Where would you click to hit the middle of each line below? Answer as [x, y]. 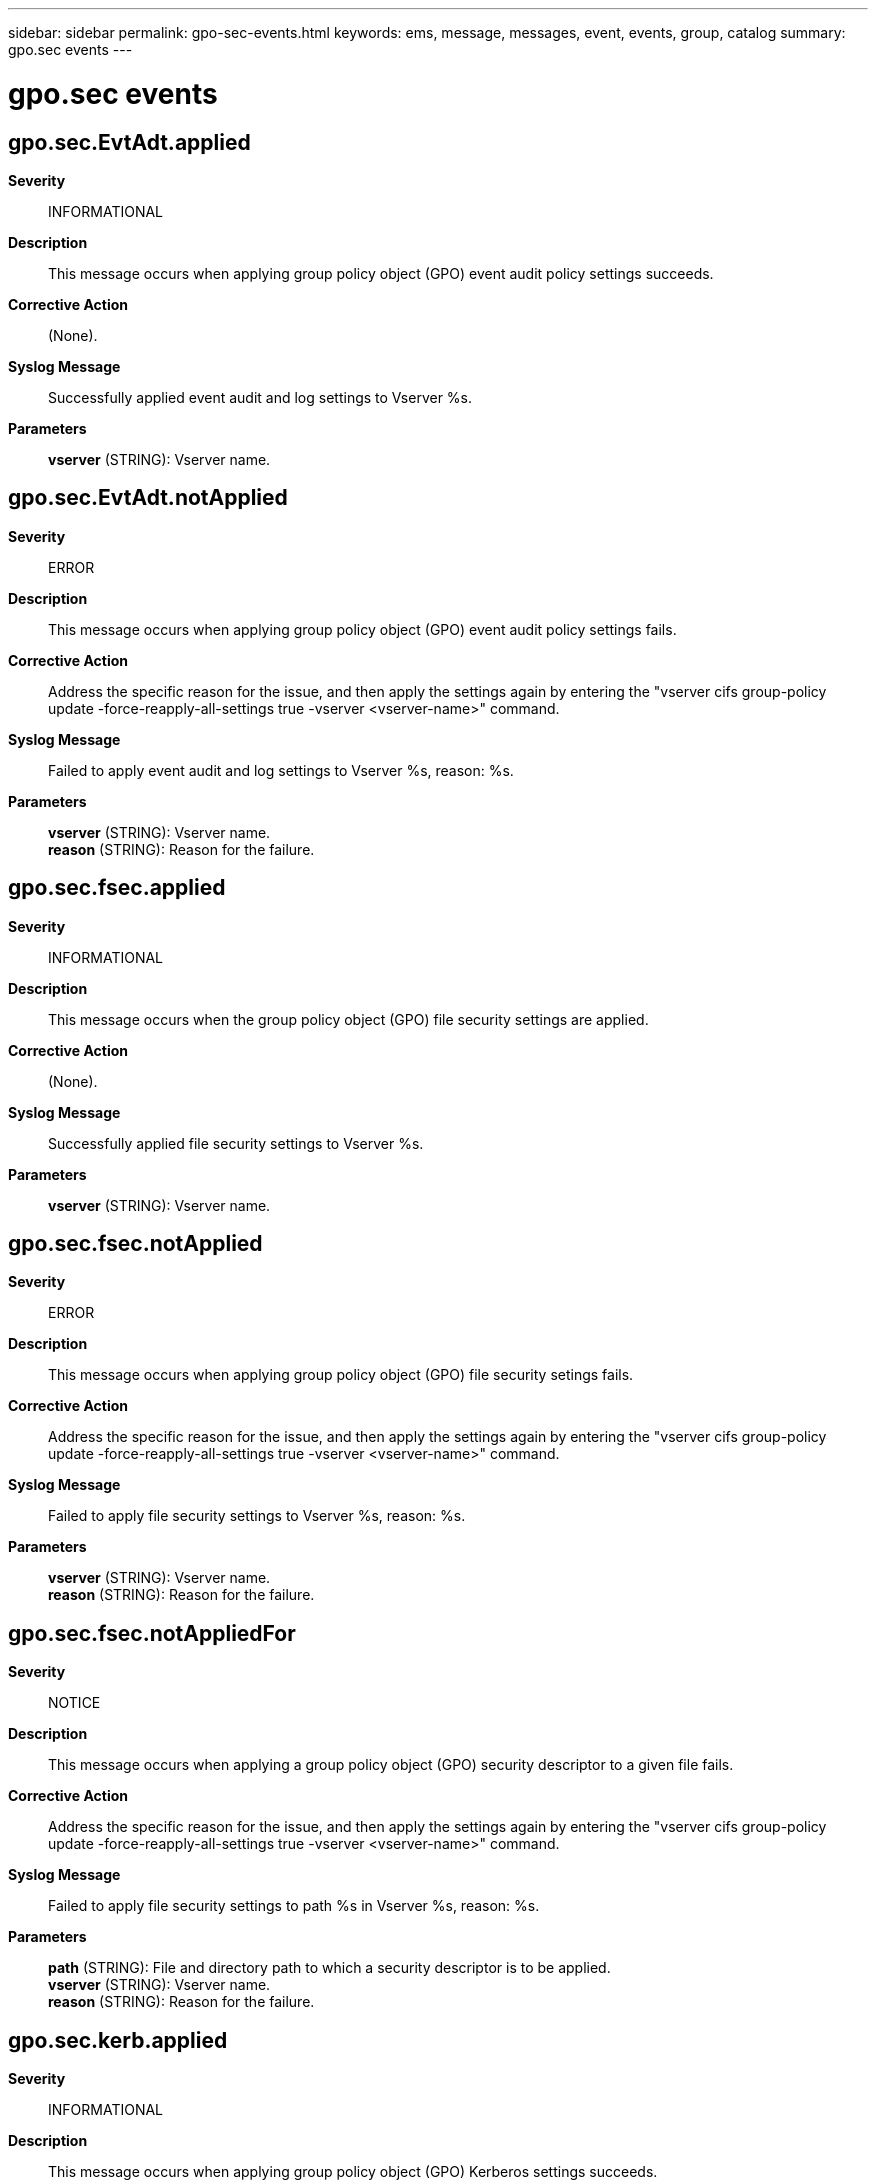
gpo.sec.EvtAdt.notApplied [148, 498]
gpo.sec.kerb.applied [118, 2040]
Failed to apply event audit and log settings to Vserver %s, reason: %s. [281, 770]
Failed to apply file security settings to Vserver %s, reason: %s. [257, 1516]
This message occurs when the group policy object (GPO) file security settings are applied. [348, 1019]
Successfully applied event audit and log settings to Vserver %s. [260, 397]
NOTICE [74, 1703]
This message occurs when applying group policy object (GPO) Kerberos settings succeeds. [353, 2172]
